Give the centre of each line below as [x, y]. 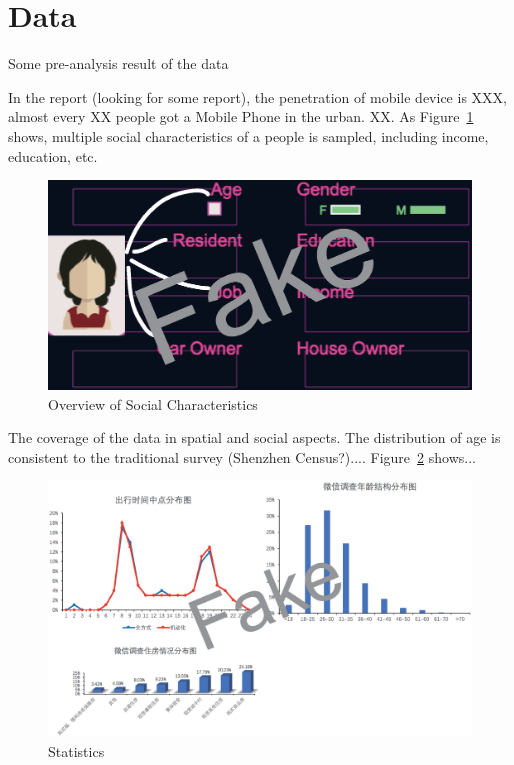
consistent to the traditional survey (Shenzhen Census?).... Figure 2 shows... [242, 456]
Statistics [76, 750]
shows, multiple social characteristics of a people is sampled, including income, [248, 135]
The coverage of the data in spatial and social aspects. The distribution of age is [254, 437]
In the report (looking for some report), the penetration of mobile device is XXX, [257, 96]
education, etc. [53, 155]
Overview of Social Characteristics [153, 403]
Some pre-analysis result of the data [118, 63]
